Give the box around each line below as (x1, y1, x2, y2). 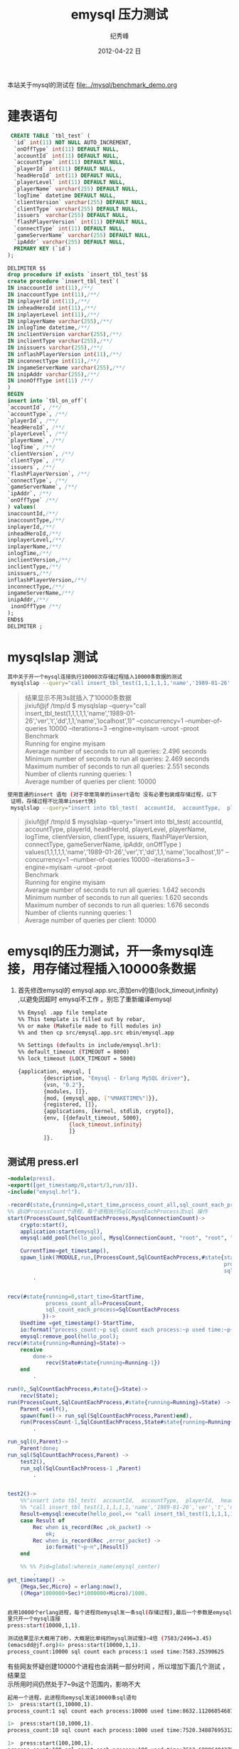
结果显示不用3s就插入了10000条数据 (24, 694, 132, 702)
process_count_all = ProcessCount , (45, 1299, 144, 1307)
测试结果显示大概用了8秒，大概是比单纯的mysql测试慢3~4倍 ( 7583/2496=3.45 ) (7, 1635, 212, 1642)
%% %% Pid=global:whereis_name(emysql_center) (20, 1563, 161, 1571)
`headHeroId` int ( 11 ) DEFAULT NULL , (14, 172, 122, 179)
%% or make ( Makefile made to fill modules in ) (17, 1022, 161, 1030)
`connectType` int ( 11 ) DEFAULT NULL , (14, 225, 126, 233)
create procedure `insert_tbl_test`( (7, 278, 119, 285)
